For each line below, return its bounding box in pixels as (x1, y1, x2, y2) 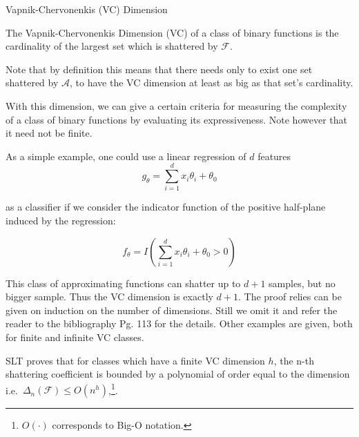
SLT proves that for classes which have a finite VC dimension (6, 353, 265, 367)
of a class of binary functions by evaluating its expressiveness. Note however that (6, 112, 347, 126)
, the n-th (273, 353, 314, 367)
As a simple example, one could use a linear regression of (6, 148, 246, 163)
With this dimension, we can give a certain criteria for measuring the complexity (6, 98, 347, 113)
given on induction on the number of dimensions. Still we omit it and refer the (6, 302, 338, 317)
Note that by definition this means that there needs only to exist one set (6, 61, 313, 76)
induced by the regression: (6, 213, 116, 228)
